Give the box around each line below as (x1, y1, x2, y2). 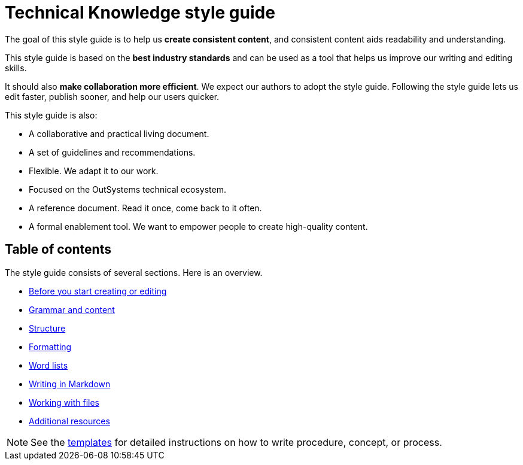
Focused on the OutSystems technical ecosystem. (29, 184, 226, 194)
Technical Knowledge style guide (5, 2, 275, 23)
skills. (5, 62, 27, 73)
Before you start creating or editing (29, 285, 167, 296)
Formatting (29, 341, 72, 352)
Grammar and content (29, 304, 115, 315)
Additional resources (29, 415, 110, 426)
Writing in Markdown (29, 378, 111, 389)
